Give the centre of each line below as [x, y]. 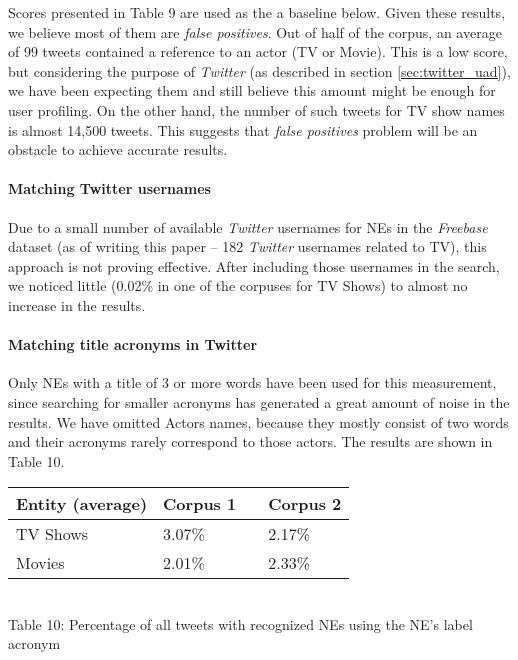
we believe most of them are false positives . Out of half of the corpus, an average [255, 31]
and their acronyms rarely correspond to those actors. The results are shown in [250, 441]
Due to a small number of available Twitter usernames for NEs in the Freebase [248, 226]
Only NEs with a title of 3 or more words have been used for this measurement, [252, 382]
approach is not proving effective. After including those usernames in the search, [254, 265]
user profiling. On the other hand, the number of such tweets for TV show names [256, 109]
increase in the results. [77, 304]
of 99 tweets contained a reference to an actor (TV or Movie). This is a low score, [258, 51]
